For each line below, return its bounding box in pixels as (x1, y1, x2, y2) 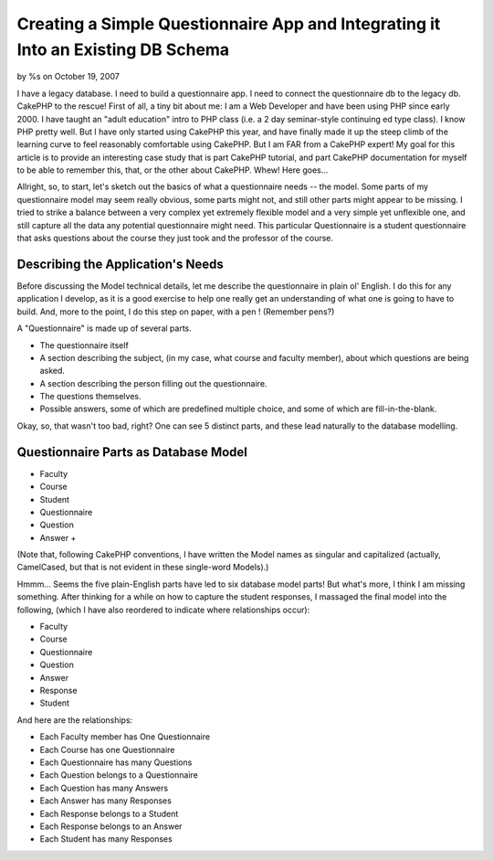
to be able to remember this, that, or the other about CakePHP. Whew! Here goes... (16, 165, 329, 175)
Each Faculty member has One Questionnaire (39, 731, 210, 742)
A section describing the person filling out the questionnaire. (39, 377, 267, 388)
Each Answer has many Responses (39, 795, 173, 806)
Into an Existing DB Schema (16, 39, 230, 59)
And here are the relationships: (16, 714, 133, 726)
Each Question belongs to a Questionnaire (39, 770, 198, 780)
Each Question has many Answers (39, 782, 169, 793)
